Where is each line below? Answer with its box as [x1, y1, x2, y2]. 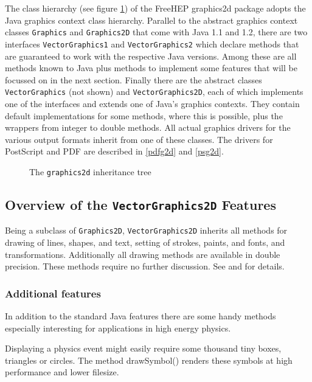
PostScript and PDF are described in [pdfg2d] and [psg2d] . [5, 145, 224, 158]
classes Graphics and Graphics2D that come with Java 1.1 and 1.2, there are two [5, 26, 308, 38]
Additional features [5, 285, 101, 300]
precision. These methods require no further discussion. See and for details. [5, 260, 285, 273]
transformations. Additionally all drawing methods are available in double [5, 248, 280, 260]
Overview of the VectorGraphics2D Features [5, 195, 276, 214]
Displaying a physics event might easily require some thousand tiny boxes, [5, 342, 282, 355]
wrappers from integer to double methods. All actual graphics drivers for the [5, 121, 291, 134]
